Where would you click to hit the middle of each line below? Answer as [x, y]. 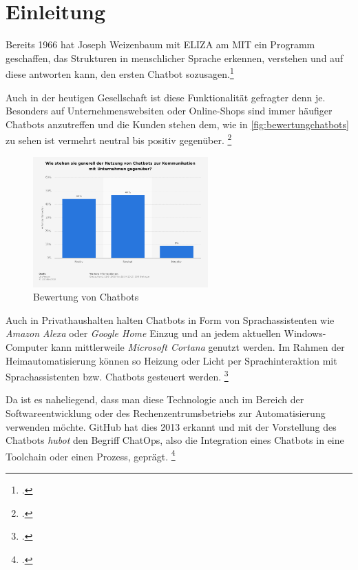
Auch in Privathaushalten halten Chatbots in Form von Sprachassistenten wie [170, 319]
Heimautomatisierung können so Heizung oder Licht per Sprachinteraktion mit [171, 360]
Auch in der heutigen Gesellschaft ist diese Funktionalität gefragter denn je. [166, 97]
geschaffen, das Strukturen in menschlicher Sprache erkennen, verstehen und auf [175, 58]
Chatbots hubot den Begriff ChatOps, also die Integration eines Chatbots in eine [175, 440]
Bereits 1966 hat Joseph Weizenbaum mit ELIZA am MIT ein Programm [160, 44]
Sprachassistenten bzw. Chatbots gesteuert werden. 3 [117, 375]
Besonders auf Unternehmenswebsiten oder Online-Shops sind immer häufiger [169, 111]
